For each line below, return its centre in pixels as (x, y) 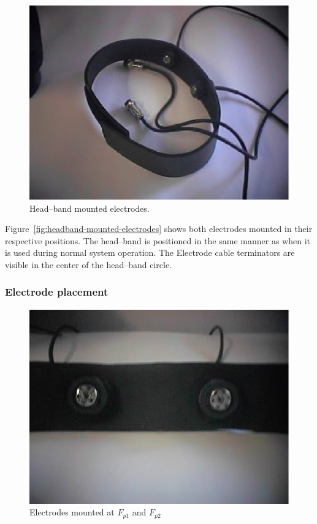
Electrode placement (57, 292)
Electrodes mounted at (72, 512)
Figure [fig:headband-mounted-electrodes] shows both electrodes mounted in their (159, 229)
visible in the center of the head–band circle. (88, 264)
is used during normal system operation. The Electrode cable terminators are (150, 253)
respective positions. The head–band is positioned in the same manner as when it (158, 240)
